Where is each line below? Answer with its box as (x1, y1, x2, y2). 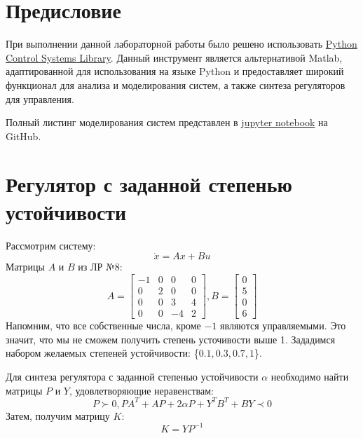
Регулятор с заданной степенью (6, 170, 292, 198)
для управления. (6, 91, 74, 106)
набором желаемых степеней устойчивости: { (6, 345, 199, 360)
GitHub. (6, 128, 41, 143)
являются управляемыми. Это (220, 318, 346, 333)
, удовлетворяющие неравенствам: (69, 383, 214, 397)
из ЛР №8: (78, 259, 123, 274)
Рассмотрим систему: (6, 238, 96, 252)
